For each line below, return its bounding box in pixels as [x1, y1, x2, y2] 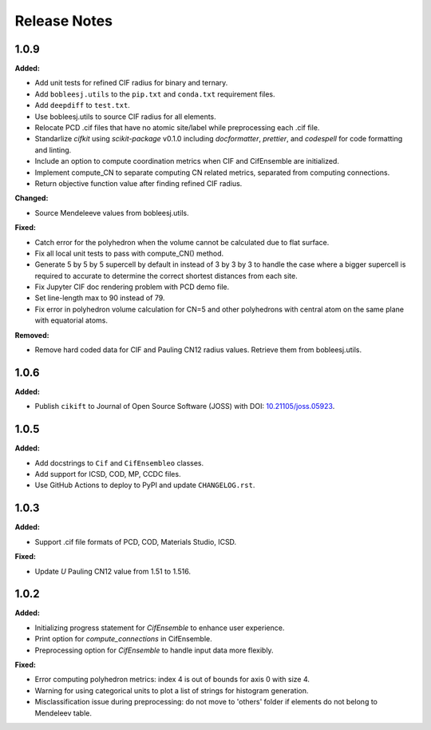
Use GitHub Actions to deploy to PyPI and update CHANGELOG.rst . [34, 480, 255, 490]
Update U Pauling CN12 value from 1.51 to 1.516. [34, 566, 192, 576]
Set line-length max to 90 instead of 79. [34, 293, 165, 303]
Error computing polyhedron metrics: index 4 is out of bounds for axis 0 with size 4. [34, 675, 310, 684]
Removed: [14, 330, 49, 339]
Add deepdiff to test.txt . [34, 101, 131, 110]
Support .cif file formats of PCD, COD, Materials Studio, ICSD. [34, 537, 237, 546]
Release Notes [14, 12, 113, 30]
